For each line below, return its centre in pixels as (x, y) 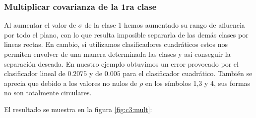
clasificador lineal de (35, 73)
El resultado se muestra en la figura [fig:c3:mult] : (78, 109)
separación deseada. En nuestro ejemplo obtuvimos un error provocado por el (121, 63)
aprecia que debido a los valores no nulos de (71, 83)
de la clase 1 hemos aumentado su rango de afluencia (165, 25)
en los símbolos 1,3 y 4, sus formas (198, 83)
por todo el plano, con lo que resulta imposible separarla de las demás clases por (126, 34)
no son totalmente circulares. (48, 93)
